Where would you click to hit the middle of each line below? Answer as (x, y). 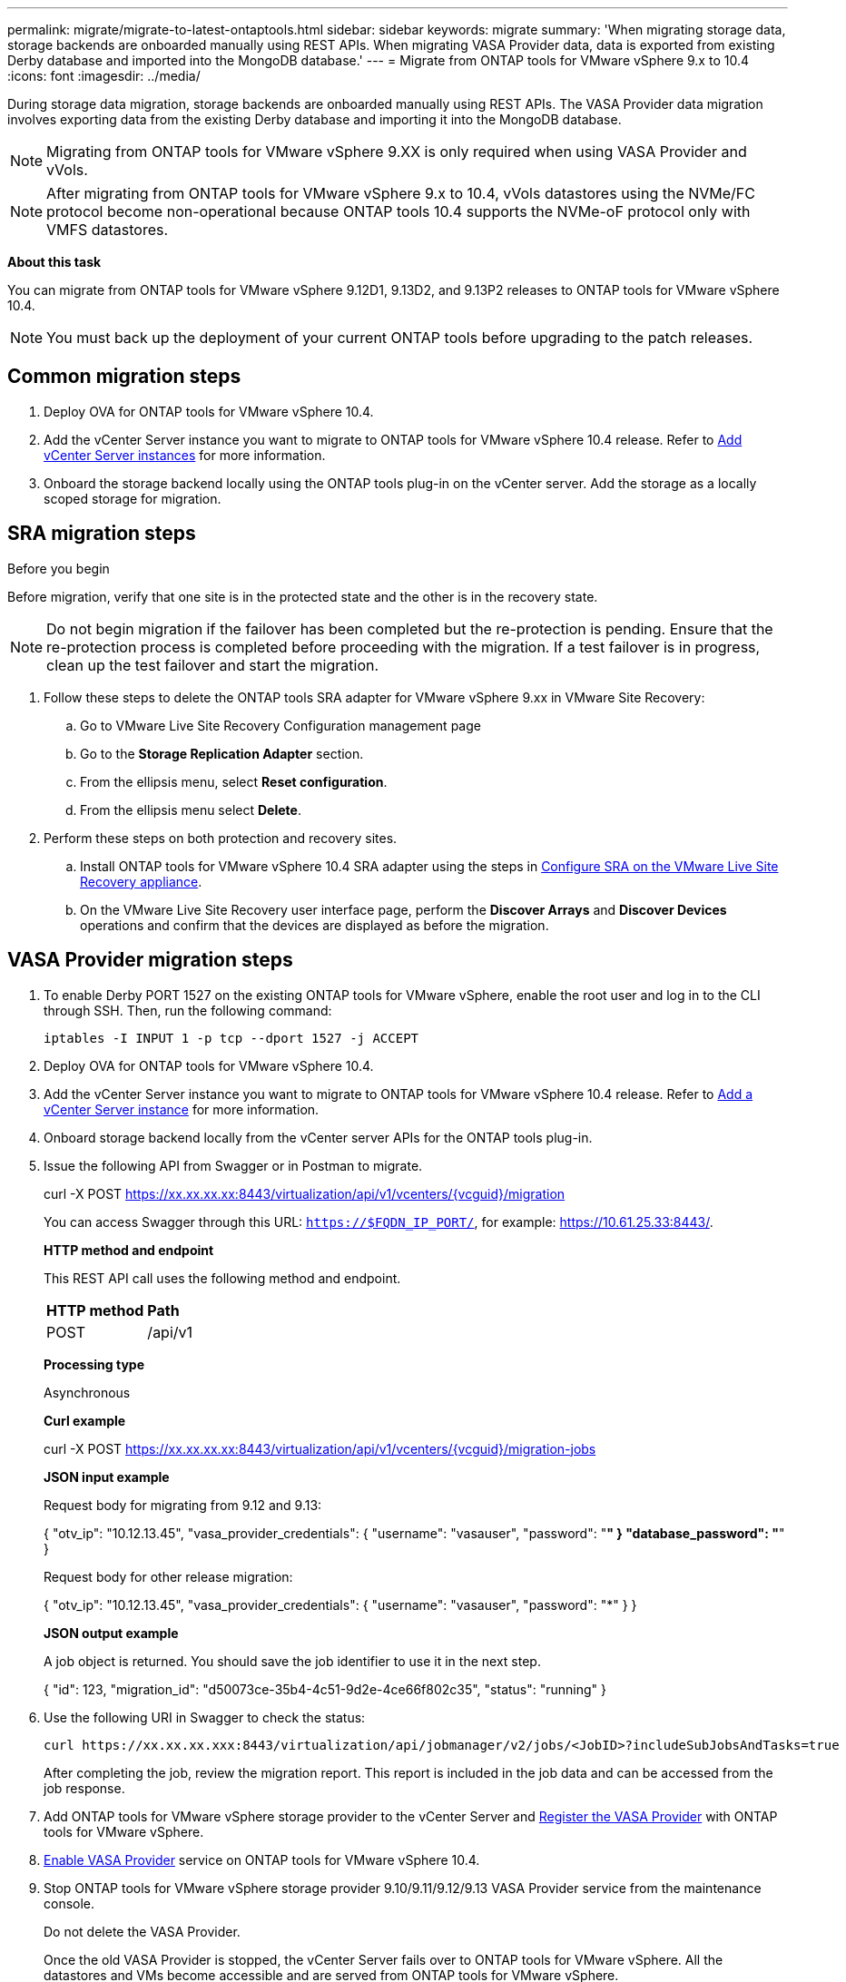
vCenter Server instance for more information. (182, 1109)
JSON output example (111, 1633)
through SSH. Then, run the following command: (188, 1010)
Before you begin (59, 568)
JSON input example (107, 1477)
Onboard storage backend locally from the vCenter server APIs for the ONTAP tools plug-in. (318, 1137)
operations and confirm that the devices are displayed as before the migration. (315, 925)
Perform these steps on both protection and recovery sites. (221, 838)
